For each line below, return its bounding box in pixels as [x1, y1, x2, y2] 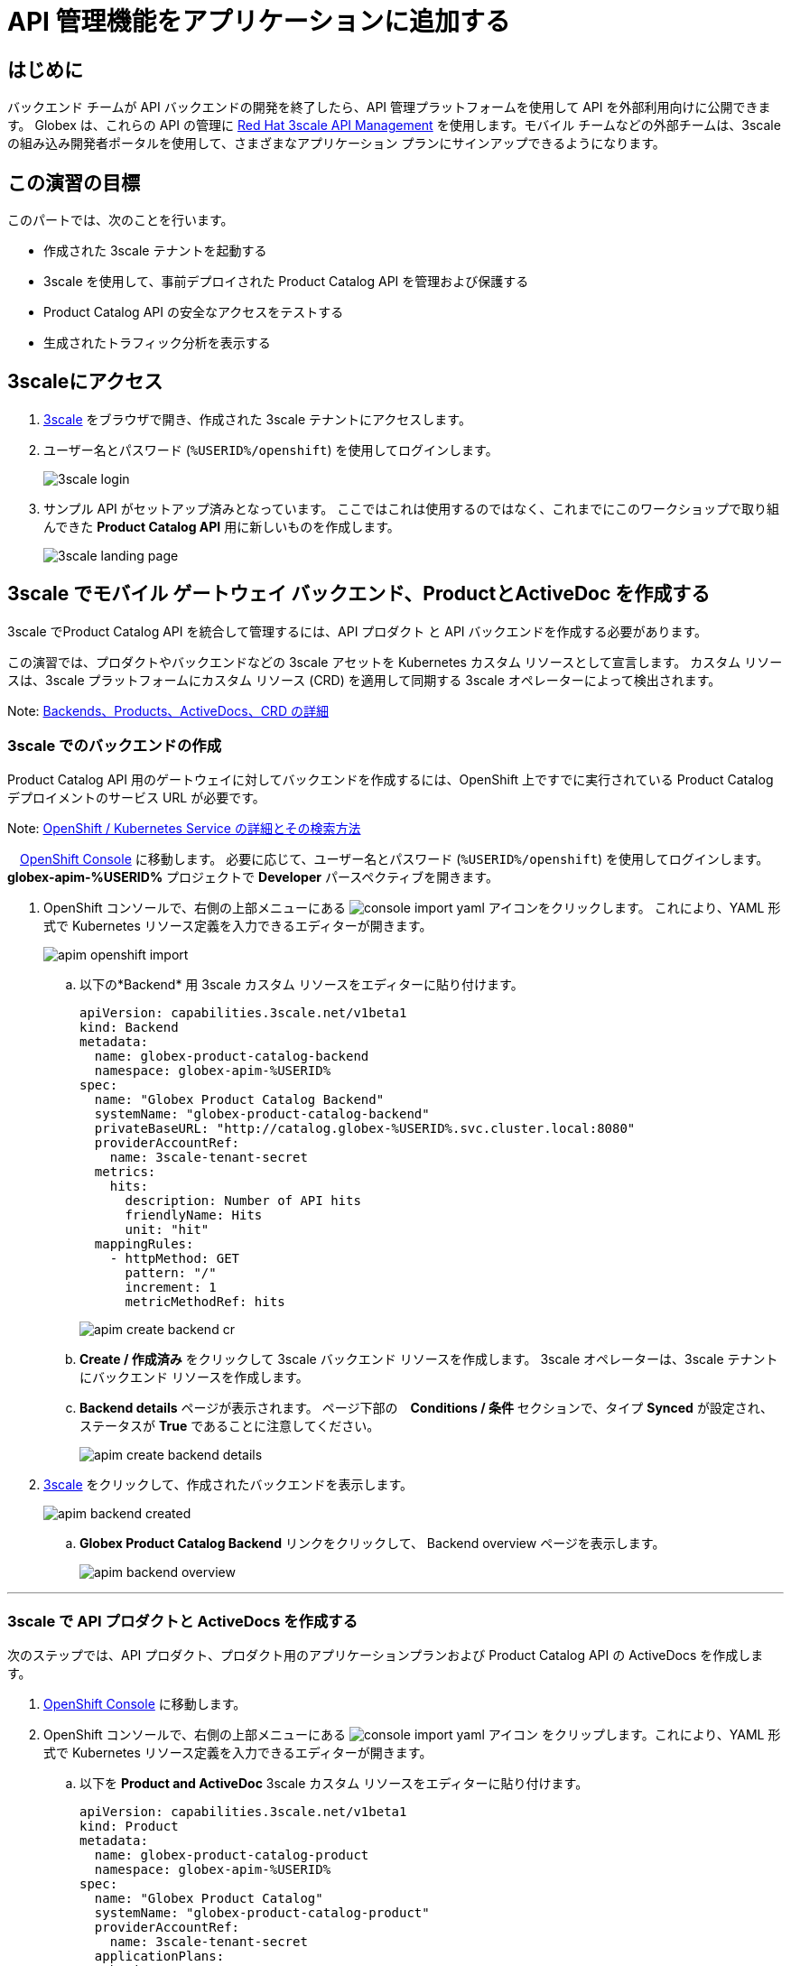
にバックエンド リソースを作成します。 [79, 1369, 309, 1386]
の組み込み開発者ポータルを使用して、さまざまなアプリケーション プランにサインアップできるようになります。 [7, 135, 665, 152]
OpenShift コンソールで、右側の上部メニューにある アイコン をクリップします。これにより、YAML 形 [43, 1727, 781, 1743]
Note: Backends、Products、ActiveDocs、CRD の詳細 [7, 702, 329, 719]
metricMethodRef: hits [125, 1294, 285, 1310]
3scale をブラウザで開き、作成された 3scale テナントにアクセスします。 [43, 411, 471, 427]
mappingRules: [94, 1237, 194, 1252]
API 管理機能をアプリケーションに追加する [7, 6, 510, 37]
